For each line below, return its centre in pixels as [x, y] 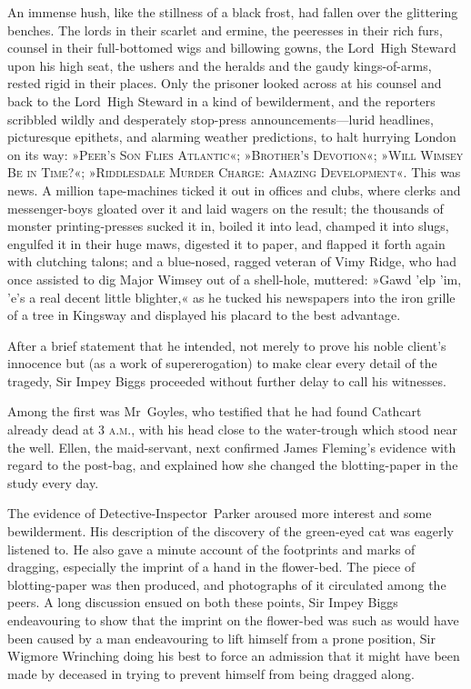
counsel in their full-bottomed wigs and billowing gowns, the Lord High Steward [232, 48]
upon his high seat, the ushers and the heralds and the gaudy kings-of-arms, [220, 65]
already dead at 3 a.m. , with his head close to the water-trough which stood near [233, 429]
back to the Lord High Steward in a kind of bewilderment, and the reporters [221, 100]
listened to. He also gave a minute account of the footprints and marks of [211, 549]
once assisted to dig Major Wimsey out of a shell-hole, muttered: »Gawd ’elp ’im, [235, 279]
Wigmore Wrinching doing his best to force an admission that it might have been [234, 656]
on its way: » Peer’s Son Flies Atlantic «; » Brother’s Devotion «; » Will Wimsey [235, 154]
